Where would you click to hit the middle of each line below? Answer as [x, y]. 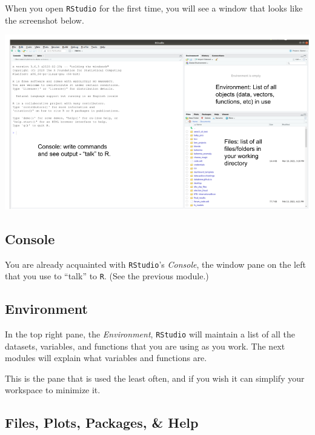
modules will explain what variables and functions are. [106, 358]
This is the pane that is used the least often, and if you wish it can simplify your [155, 378]
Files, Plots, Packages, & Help [102, 423]
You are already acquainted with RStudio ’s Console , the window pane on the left [155, 264]
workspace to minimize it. [53, 390]
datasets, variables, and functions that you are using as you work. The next [145, 346]
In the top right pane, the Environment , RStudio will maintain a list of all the [150, 334]
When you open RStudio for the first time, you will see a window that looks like [154, 8]
